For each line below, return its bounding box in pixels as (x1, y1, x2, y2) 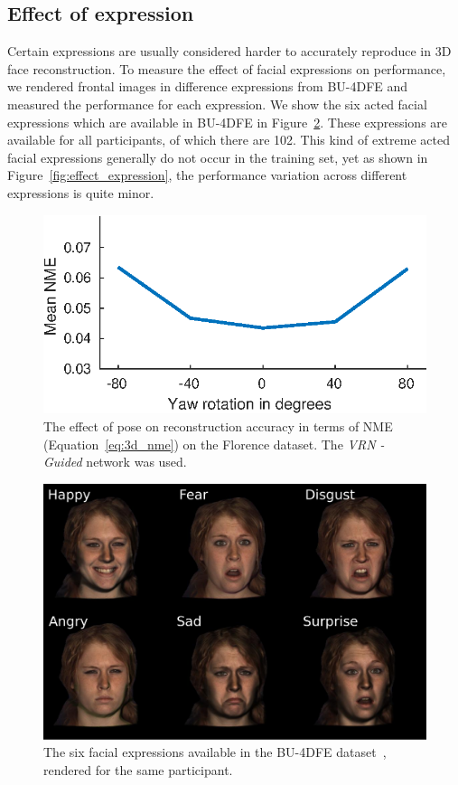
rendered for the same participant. (43, 760, 233, 779)
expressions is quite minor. (7, 183, 154, 202)
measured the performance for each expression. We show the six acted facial (7, 94, 427, 113)
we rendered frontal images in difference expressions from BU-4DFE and (7, 77, 408, 96)
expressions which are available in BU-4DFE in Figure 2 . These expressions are (7, 112, 448, 131)
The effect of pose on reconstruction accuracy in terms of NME (43, 417, 393, 436)
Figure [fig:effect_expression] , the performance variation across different (7, 166, 407, 184)
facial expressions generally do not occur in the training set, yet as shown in (7, 147, 428, 166)
